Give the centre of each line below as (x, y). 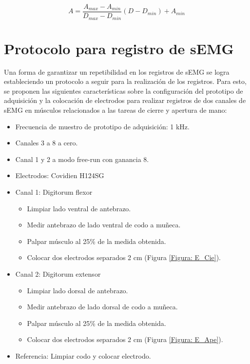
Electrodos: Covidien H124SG (60, 175)
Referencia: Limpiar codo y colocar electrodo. (83, 355)
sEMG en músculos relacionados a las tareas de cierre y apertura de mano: (115, 110)
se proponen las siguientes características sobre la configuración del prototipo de (124, 91)
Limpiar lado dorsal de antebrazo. (77, 290)
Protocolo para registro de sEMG (119, 48)
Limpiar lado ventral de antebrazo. (79, 208)
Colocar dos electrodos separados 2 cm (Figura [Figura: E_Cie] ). (124, 257)
